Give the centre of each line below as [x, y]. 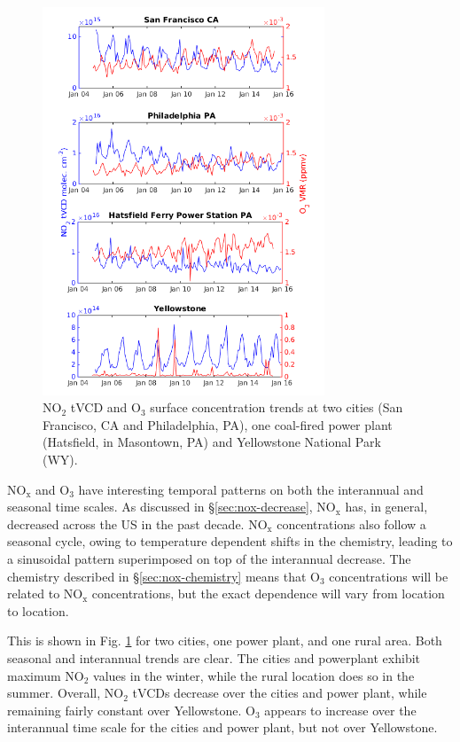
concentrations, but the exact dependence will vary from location [268, 594]
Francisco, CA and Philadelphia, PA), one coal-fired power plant [218, 424]
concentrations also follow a [351, 523]
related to [34, 594]
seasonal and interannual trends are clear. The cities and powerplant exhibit [214, 657]
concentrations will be [389, 576]
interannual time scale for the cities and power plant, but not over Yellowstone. [222, 727]
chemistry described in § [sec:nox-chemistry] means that [157, 576]
